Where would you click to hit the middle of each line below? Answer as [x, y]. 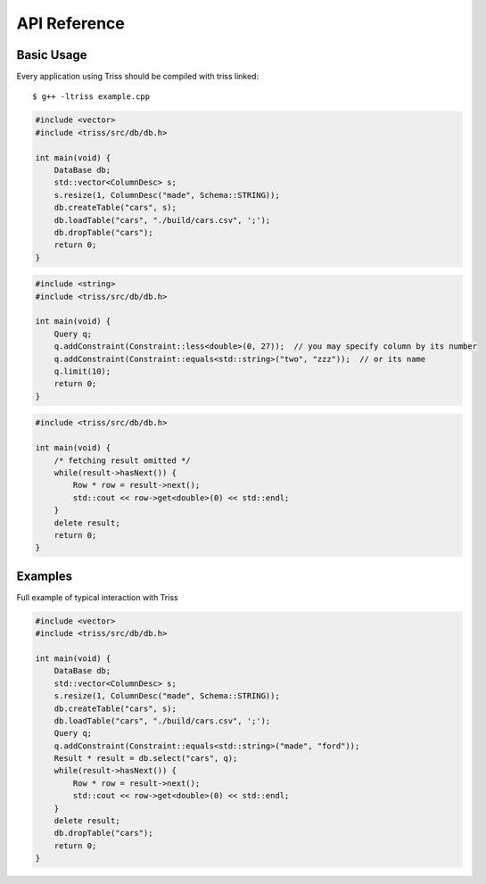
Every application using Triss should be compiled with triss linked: [137, 77]
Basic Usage [52, 55]
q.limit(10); [82, 372]
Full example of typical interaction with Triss [97, 597]
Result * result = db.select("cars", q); [146, 759]
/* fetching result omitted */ [122, 460]
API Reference [70, 23]
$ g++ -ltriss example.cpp [91, 97]
